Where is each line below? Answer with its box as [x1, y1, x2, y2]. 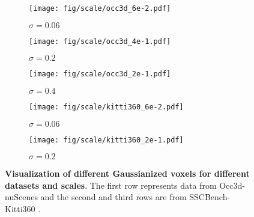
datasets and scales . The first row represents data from [5, 179, 217, 191]
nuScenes [5, 191, 38, 203]
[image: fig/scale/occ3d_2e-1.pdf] [29, 70, 171, 79]
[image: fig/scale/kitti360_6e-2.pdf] [29, 102, 184, 111]
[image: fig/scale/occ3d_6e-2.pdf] [29, 4, 171, 13]
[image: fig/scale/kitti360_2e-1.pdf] [29, 135, 184, 144]
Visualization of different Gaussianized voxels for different [5, 167, 250, 180]
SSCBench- [189, 191, 231, 203]
